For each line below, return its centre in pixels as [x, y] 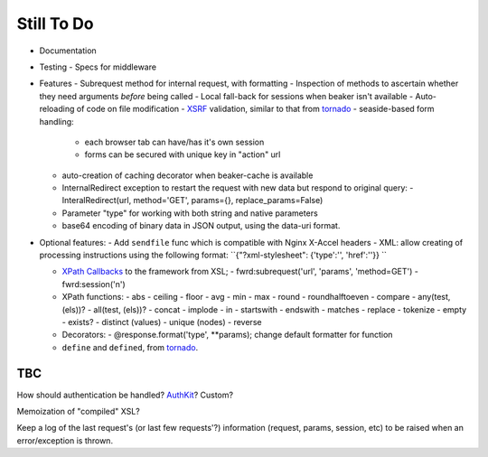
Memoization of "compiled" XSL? [78, 412]
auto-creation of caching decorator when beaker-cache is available [188, 175]
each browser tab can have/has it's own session [174, 142]
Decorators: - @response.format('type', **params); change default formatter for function [227, 335]
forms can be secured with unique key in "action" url [183, 154]
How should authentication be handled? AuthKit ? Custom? [125, 395]
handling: [56, 121]
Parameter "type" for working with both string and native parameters [190, 213]
